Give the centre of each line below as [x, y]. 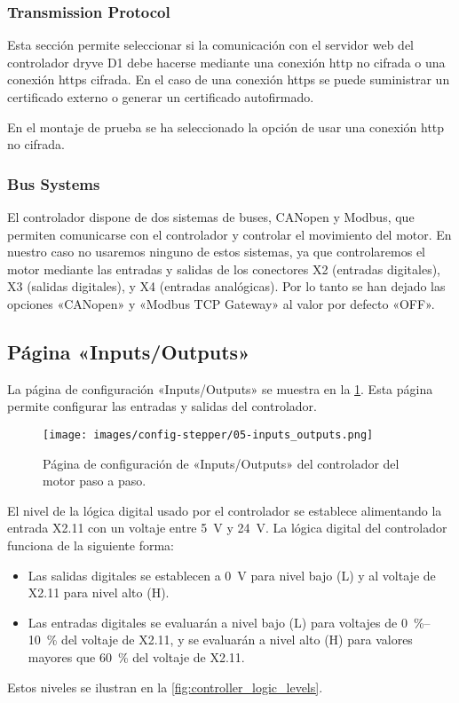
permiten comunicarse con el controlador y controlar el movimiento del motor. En [229, 234]
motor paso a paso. [95, 481]
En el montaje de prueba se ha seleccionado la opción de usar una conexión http [226, 126]
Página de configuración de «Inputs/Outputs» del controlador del [221, 463]
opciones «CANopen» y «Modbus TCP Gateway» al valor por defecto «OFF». [221, 303]
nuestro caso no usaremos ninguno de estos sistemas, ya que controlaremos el [217, 252]
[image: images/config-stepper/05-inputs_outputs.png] [208, 434]
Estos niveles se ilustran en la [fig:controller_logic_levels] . [165, 687]
